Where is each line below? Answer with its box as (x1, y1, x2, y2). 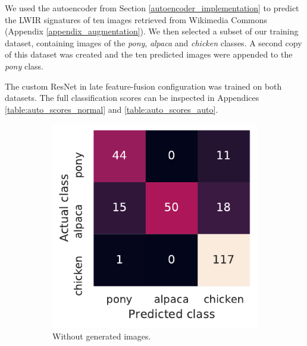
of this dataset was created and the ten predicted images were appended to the (5, 48, 293, 61)
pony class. (5, 59, 43, 72)
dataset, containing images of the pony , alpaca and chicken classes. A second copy (5, 36, 302, 49)
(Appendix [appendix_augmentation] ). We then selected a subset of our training (5, 25, 299, 37)
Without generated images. (52, 329, 151, 342)
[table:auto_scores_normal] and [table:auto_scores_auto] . (5, 103, 218, 115)
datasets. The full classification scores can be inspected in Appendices (5, 91, 259, 104)
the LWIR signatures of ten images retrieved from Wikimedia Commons (5, 13, 268, 26)
